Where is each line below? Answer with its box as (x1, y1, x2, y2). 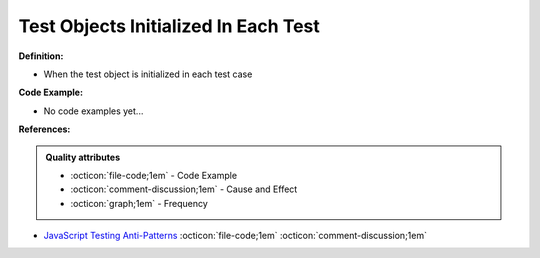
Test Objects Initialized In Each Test (18, 15, 320, 37)
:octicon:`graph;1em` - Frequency (70, 197, 209, 209)
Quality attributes (45, 151, 120, 163)
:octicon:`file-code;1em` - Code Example (70, 169, 238, 181)
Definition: (18, 50, 64, 62)
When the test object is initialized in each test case (43, 68, 253, 80)
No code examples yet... (43, 105, 144, 117)
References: (18, 123, 71, 135)
